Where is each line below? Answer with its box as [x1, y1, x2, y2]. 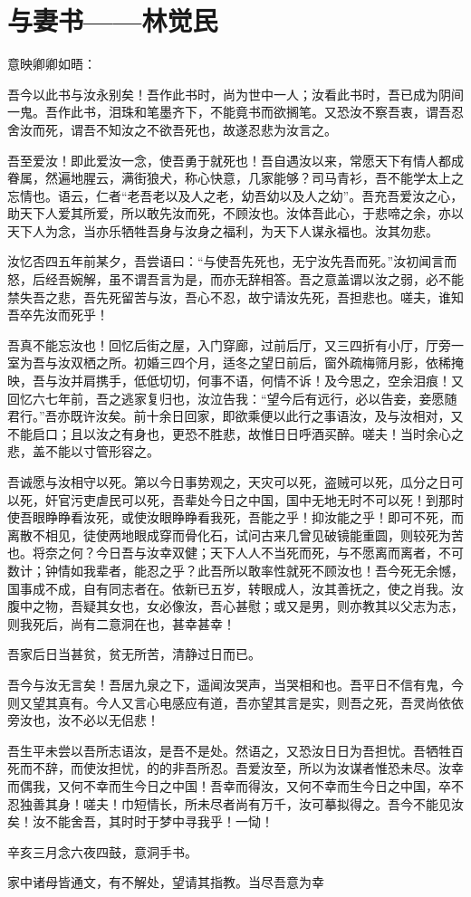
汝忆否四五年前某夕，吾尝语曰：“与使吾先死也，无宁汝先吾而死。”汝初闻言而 [7, 252, 457, 271]
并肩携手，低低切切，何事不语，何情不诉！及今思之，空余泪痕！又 [70, 371, 464, 390]
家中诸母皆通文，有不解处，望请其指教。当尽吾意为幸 [7, 873, 324, 892]
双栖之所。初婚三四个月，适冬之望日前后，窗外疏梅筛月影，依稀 [70, 353, 451, 372]
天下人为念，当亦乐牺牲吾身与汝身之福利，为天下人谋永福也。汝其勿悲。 [7, 221, 438, 240]
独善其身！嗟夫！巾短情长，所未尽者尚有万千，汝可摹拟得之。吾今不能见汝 [19, 794, 464, 813]
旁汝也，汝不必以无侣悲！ [7, 711, 159, 730]
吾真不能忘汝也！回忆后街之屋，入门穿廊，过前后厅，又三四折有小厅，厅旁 [7, 335, 451, 354]
